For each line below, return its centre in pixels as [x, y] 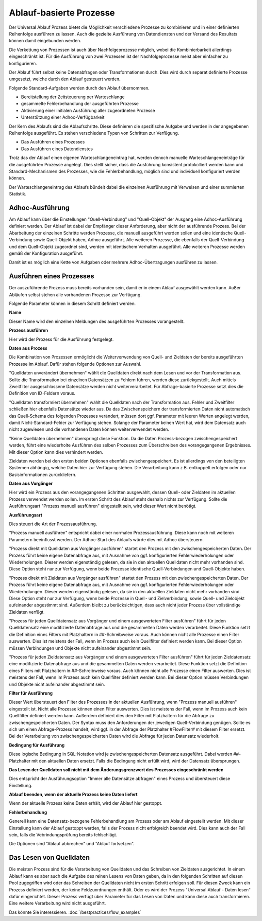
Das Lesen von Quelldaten [49, 858]
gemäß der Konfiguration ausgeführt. [46, 253]
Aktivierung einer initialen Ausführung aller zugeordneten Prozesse [88, 110]
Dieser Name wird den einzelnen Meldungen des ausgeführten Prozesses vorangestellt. [97, 321]
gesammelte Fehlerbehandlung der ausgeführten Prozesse [80, 104]
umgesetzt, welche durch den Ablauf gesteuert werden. [65, 79]
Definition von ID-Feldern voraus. [42, 393]
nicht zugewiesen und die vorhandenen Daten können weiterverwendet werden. [89, 429]
